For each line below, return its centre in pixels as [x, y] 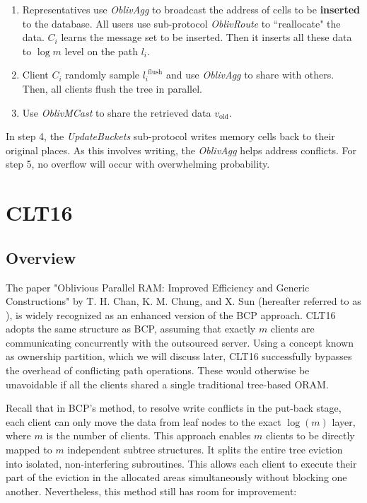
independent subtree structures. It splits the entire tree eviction [205, 450]
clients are [292, 329]
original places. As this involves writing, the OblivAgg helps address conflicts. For [181, 150]
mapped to [29, 450]
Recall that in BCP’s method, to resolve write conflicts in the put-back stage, [174, 408]
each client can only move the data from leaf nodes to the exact [144, 421]
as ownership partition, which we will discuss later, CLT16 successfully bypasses [179, 356]
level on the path [101, 51]
